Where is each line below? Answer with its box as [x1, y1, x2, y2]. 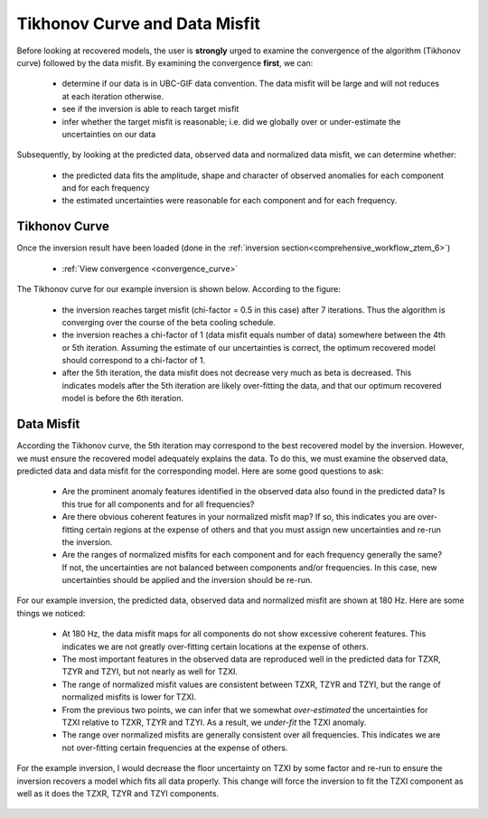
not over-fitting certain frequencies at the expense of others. [61, 742, 288, 753]
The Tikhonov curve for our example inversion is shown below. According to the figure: [16, 284, 341, 295]
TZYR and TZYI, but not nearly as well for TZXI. [61, 666, 239, 677]
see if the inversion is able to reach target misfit [61, 104, 239, 115]
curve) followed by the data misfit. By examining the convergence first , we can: [16, 57, 314, 68]
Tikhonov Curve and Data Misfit [16, 14, 261, 33]
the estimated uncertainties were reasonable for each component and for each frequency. [61, 195, 398, 206]
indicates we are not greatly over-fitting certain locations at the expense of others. [61, 641, 370, 652]
